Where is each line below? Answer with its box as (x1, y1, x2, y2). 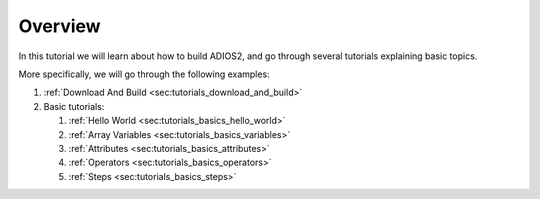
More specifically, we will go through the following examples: (18, 68, 270, 80)
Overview (18, 15, 101, 37)
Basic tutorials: (43, 100, 105, 112)
